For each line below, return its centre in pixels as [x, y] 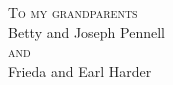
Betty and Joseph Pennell [86, 31]
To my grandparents [73, 12]
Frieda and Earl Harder [80, 70]
